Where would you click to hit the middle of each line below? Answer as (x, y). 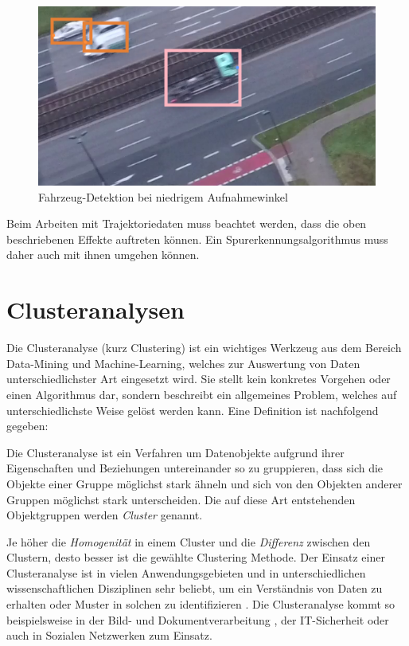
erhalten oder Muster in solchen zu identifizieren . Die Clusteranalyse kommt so (201, 604)
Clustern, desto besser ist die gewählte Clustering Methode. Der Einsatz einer (196, 557)
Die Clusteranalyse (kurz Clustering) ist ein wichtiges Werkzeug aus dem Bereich (204, 348)
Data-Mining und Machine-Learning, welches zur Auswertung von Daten (183, 363)
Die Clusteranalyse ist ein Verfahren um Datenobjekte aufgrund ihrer (175, 452)
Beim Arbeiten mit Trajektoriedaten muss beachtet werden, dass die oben (187, 223)
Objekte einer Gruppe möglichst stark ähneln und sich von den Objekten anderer (204, 483)
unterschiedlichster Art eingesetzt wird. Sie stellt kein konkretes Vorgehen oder (199, 379)
